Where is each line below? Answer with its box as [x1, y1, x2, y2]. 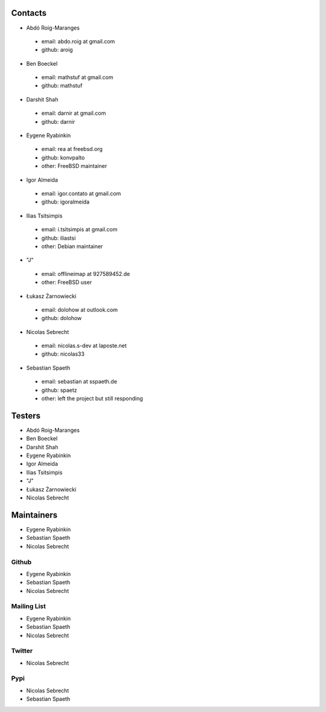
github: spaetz [41, 386, 78, 394]
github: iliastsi [41, 234, 76, 242]
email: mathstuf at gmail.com [41, 74, 113, 81]
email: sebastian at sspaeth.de [41, 378, 118, 385]
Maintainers [11, 510, 58, 520]
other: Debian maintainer [41, 242, 103, 250]
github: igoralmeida [41, 198, 90, 205]
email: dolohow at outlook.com [41, 306, 118, 313]
